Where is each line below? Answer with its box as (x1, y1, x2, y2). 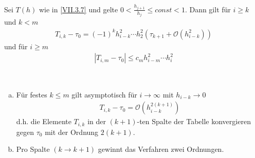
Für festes (16, 89, 47, 100)
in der (87, 116, 106, 127)
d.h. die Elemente (16, 116, 71, 127)
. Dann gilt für (185, 4, 231, 14)
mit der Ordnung (45, 126, 99, 137)
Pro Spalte (16, 144, 50, 154)
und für (4, 41, 28, 51)
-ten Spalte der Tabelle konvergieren (137, 116, 251, 127)
